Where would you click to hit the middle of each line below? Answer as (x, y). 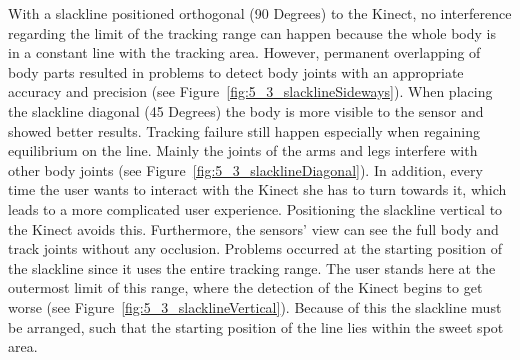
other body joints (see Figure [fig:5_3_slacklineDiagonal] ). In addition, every (245, 169)
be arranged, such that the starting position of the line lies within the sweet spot (256, 326)
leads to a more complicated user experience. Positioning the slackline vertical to (255, 208)
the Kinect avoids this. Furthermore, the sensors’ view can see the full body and (253, 228)
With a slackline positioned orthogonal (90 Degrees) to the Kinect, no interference (260, 13)
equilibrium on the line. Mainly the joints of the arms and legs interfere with (243, 150)
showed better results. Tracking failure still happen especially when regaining (244, 130)
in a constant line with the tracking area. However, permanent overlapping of (244, 52)
